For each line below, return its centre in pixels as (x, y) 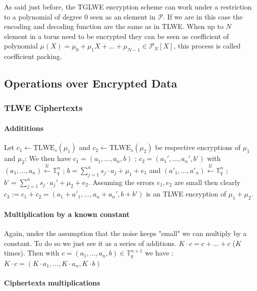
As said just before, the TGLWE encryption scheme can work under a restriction (128, 6)
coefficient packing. (33, 56)
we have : (159, 253)
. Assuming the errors (121, 182)
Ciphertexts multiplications (52, 282)
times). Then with (32, 253)
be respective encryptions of (198, 147)
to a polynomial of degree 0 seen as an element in (80, 16)
